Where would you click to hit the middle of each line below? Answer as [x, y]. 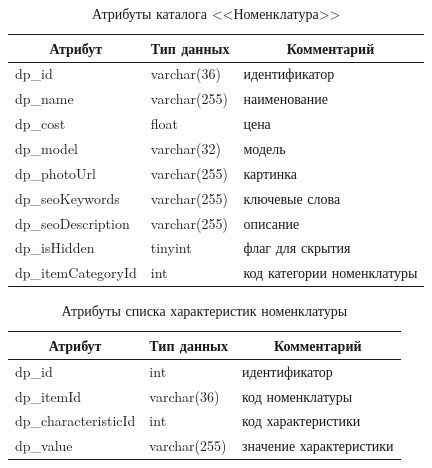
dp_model [47, 147]
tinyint [171, 247]
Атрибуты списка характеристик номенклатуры [204, 310]
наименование [286, 98]
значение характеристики [317, 445]
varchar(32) [185, 147]
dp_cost [40, 123]
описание [271, 222]
